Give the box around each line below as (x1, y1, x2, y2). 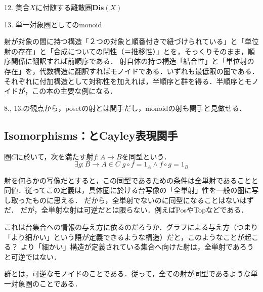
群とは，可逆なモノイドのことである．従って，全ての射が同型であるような (4, 268, 251, 279)
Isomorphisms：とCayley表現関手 (4, 127, 178, 143)
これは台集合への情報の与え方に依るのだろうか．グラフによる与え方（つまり (4, 221, 258, 232)
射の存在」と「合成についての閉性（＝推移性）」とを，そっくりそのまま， (4, 46, 248, 56)
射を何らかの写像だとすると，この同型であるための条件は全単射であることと (4, 175, 258, 185)
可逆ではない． (11, 251, 61, 262)
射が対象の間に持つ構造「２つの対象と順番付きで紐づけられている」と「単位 (4, 36, 259, 47)
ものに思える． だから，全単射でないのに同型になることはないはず (32, 194, 254, 205)
